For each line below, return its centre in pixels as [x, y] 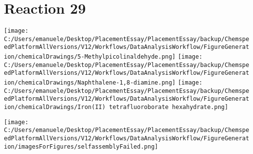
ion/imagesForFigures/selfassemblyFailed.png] [81, 146]
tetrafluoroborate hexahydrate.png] [169, 107]
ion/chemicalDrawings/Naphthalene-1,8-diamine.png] [90, 83]
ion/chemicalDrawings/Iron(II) [55, 107]
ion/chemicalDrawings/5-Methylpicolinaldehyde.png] [90, 57]
